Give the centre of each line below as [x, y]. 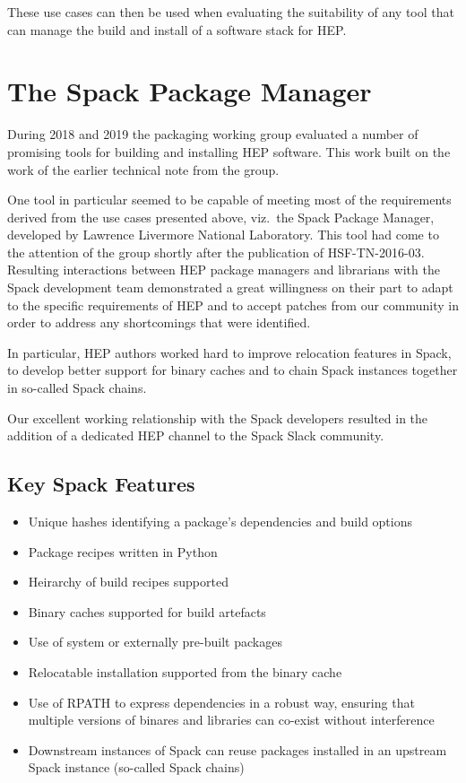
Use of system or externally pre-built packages [155, 642]
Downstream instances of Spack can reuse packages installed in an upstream [237, 749]
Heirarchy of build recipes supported [128, 582]
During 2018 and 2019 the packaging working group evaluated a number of [213, 134]
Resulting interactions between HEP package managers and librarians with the [224, 270]
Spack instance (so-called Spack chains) [136, 767]
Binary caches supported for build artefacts [147, 611]
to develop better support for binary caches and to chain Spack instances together [233, 370]
